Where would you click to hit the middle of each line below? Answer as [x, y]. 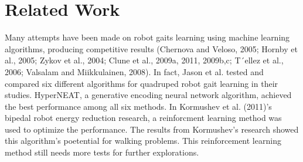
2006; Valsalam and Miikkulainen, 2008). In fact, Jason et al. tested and [134, 71]
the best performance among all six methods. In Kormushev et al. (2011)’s [138, 106]
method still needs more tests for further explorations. [102, 152]
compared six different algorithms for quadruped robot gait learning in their [142, 83]
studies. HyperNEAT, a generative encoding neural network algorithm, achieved [148, 95]
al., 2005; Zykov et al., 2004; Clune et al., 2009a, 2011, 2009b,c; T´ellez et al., [144, 60]
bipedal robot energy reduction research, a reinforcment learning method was [143, 118]
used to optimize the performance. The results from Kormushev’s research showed [152, 129]
